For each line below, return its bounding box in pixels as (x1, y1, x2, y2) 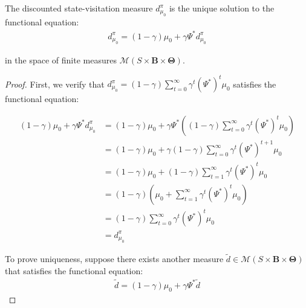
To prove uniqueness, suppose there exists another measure (5, 252, 224, 265)
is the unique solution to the (169, 2, 275, 14)
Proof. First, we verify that (5, 77, 105, 90)
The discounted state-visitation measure (5, 2, 153, 14)
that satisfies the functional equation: (5, 265, 143, 277)
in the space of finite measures (5, 53, 117, 66)
